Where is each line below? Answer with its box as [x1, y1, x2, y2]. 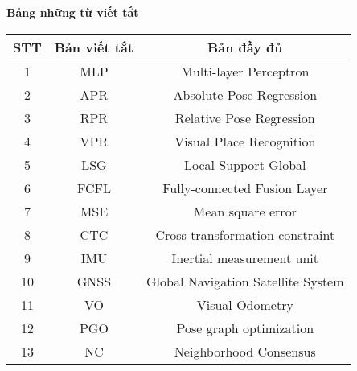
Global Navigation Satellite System [146, 271, 344, 291]
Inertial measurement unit [171, 248, 318, 267]
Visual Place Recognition [174, 131, 316, 150]
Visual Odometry [196, 295, 293, 314]
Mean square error [193, 201, 297, 221]
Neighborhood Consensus [174, 341, 316, 361]
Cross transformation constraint [155, 225, 335, 244]
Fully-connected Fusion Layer [162, 178, 328, 197]
